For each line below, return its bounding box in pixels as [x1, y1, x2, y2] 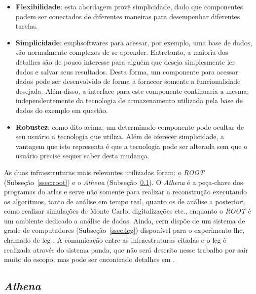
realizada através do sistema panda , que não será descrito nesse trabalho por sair [4, 244, 249, 255]
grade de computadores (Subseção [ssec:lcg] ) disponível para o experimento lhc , [4, 225, 245, 235]
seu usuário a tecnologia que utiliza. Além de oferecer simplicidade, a [15, 131, 224, 142]
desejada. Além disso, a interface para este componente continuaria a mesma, [15, 85, 249, 96]
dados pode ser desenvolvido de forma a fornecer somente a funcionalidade [15, 76, 241, 86]
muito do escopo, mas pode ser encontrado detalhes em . [4, 254, 175, 264]
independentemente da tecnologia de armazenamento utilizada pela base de [15, 95, 243, 106]
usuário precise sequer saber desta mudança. [15, 150, 149, 161]
